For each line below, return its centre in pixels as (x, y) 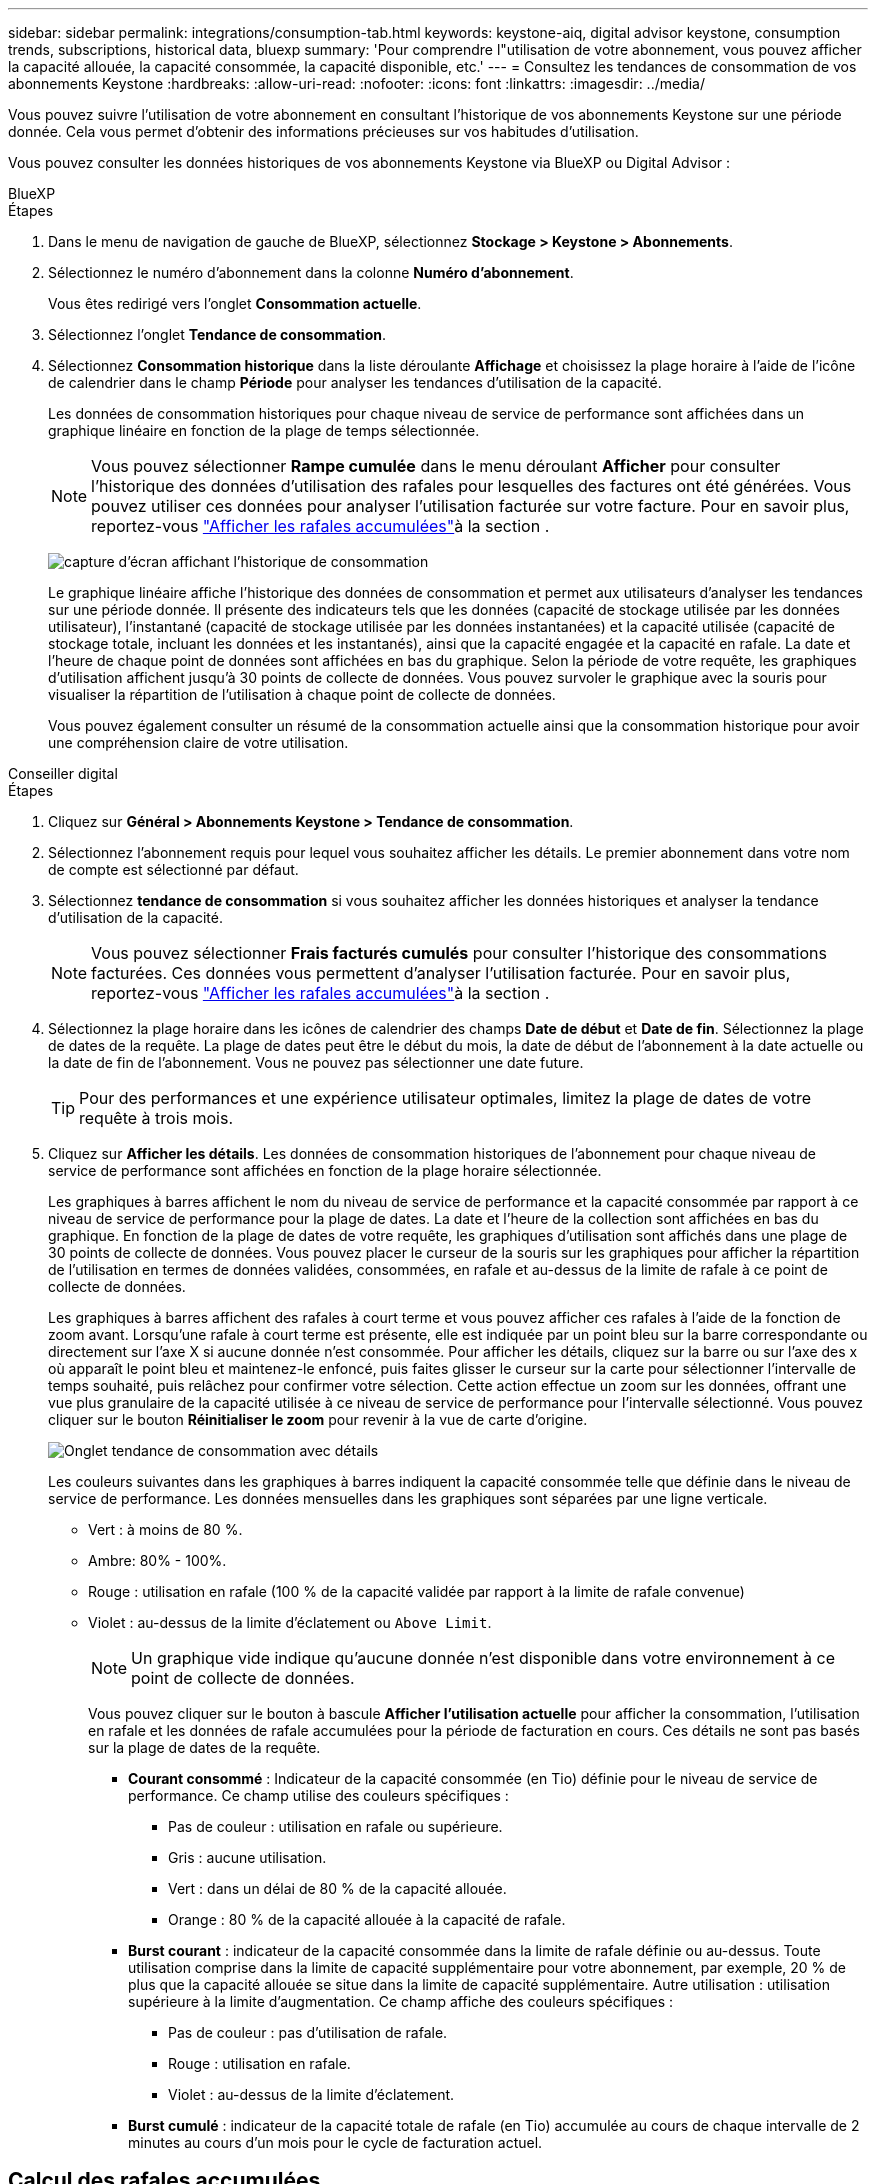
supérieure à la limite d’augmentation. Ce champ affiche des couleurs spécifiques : (401, 2001)
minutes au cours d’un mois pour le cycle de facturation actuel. (335, 2142)
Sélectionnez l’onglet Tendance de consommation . (217, 334)
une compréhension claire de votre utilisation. (198, 742)
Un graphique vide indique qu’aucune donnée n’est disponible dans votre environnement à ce (483, 1658)
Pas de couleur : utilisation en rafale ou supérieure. (335, 1826)
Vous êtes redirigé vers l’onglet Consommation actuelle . (235, 303)
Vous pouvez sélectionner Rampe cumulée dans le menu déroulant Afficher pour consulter (436, 466)
